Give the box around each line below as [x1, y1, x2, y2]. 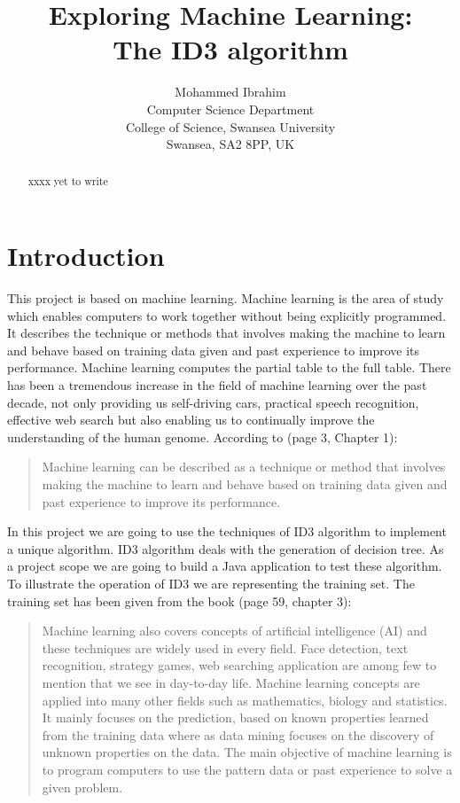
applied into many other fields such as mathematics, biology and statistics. [42, 690, 448, 709]
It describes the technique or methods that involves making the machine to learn [7, 324, 446, 342]
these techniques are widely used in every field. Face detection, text [42, 638, 409, 657]
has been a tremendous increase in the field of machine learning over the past [7, 376, 427, 394]
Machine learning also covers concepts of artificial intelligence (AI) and [42, 621, 427, 640]
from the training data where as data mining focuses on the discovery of [42, 725, 434, 744]
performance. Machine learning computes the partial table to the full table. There [7, 358, 451, 377]
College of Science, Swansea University [125, 117, 336, 136]
